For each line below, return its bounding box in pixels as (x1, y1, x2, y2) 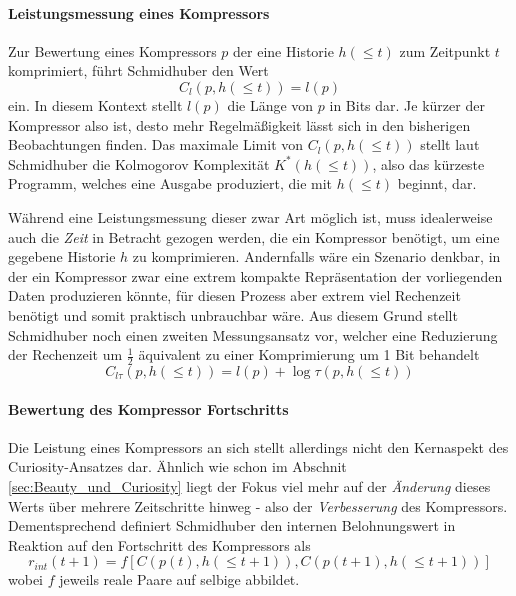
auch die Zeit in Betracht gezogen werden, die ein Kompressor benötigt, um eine (8, 226, 500, 247)
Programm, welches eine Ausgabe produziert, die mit (8, 173, 333, 194)
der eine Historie (233, 40, 334, 61)
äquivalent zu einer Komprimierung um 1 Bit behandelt (138, 344, 480, 365)
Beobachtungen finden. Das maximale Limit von (8, 134, 304, 155)
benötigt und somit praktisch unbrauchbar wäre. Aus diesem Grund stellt (8, 304, 458, 325)
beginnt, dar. (397, 173, 477, 194)
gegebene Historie (8, 246, 116, 267)
